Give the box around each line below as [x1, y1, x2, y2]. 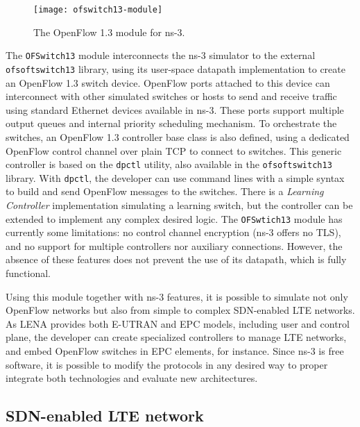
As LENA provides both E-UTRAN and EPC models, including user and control [6, 316, 350, 330]
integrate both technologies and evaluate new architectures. [6, 371, 258, 385]
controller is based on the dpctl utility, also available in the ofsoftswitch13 [6, 157, 332, 171]
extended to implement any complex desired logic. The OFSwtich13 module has [6, 211, 343, 226]
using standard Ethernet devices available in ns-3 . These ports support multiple [6, 102, 344, 117]
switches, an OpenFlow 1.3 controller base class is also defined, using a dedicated [6, 129, 350, 144]
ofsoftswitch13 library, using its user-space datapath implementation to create [6, 61, 345, 76]
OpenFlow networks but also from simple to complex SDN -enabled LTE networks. [6, 303, 355, 317]
